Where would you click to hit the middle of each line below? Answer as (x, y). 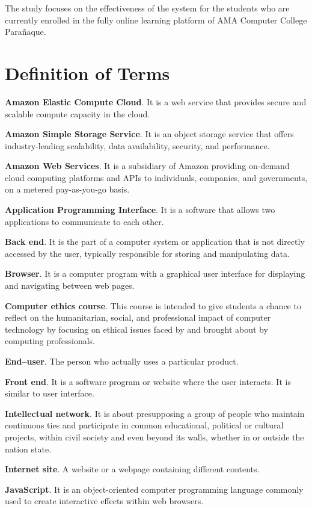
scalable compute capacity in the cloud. (78, 113)
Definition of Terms (87, 72)
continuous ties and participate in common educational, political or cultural (144, 425)
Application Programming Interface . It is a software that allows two (140, 210)
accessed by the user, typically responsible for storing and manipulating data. (147, 253)
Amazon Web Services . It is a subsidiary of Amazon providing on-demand (147, 166)
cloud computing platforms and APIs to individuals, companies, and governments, (156, 177)
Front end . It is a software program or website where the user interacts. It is (148, 381)
